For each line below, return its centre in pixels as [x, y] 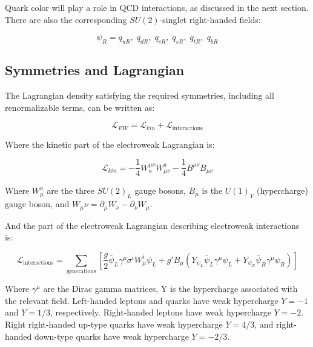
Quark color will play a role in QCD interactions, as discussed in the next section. [157, 7]
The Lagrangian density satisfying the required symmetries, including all [140, 95]
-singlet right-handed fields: [210, 19]
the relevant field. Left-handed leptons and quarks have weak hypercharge [142, 300]
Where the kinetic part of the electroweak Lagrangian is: [110, 144]
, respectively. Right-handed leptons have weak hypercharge [161, 312]
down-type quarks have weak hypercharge [112, 336]
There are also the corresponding [66, 19]
